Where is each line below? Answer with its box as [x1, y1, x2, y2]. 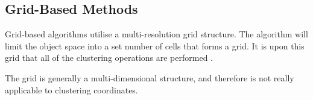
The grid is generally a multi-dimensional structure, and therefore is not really [5, 71, 294, 84]
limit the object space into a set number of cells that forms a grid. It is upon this [5, 39, 305, 52]
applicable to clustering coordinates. [5, 83, 138, 96]
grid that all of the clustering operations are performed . [5, 51, 213, 64]
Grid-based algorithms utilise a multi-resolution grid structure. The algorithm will [5, 28, 308, 40]
